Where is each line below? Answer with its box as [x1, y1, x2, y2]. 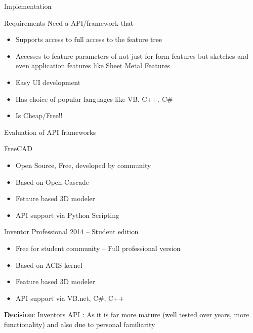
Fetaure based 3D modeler [15, 193, 95, 204]
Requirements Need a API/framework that [4, 17, 133, 28]
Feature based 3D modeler [15, 276, 95, 287]
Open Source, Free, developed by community [15, 160, 151, 170]
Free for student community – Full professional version [15, 243, 181, 253]
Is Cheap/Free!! [15, 110, 63, 121]
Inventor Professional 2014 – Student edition [4, 226, 139, 237]
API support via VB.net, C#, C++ [15, 292, 124, 303]
